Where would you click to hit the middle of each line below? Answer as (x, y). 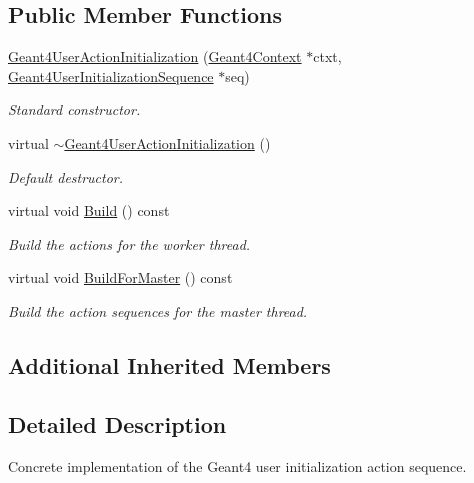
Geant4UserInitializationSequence (111, 75)
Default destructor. (66, 176)
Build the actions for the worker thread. (129, 243)
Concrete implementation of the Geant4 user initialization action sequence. (237, 465)
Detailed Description (117, 423)
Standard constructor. (74, 109)
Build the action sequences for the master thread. (158, 310)
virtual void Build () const (89, 210)
